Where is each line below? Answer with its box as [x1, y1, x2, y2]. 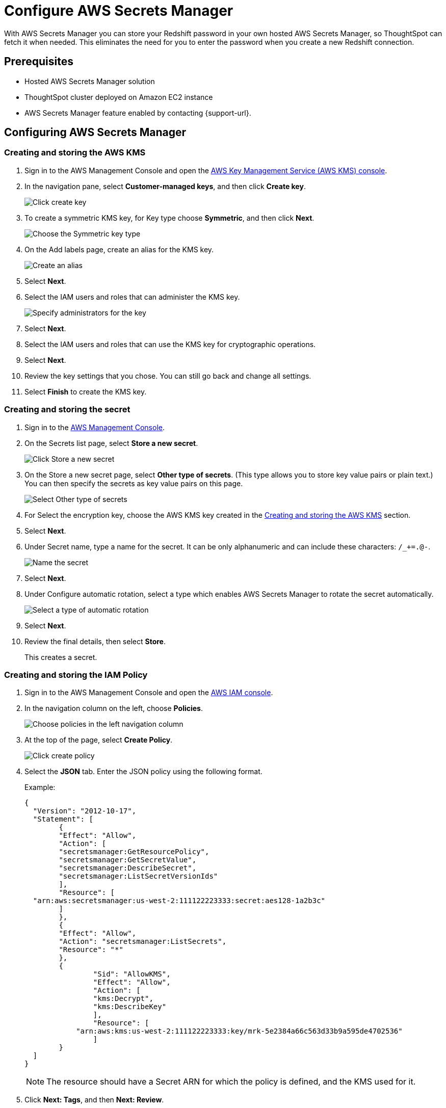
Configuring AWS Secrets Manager [4, 126, 187, 139]
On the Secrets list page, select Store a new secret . [24, 438, 198, 447]
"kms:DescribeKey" [93, 1003, 167, 1011]
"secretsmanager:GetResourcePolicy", [59, 848, 209, 856]
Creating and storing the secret [4, 404, 130, 415]
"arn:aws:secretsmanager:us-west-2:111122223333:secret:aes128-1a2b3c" [33, 896, 326, 905]
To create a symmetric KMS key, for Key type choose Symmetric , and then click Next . [24, 213, 314, 222]
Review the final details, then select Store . [24, 637, 166, 646]
